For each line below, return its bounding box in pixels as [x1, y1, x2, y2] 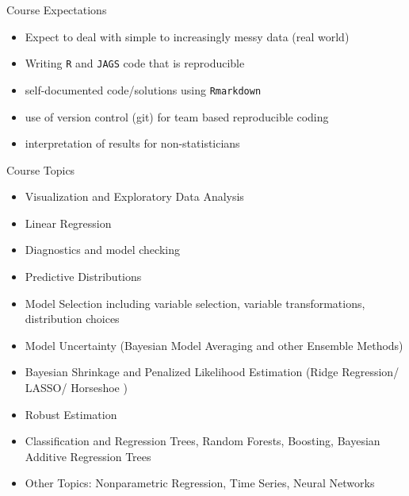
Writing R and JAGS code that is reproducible [25, 55, 245, 71]
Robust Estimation [25, 406, 117, 422]
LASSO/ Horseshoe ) [25, 379, 128, 396]
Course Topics [6, 161, 75, 178]
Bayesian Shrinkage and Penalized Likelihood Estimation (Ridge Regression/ [25, 363, 399, 380]
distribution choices [25, 310, 120, 327]
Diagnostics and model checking [25, 241, 180, 258]
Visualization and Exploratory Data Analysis [25, 188, 244, 205]
